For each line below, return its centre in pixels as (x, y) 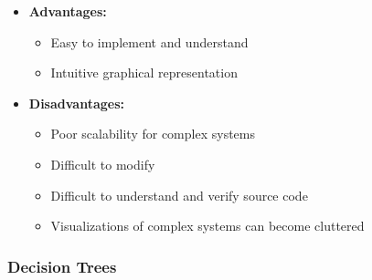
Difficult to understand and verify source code (179, 195)
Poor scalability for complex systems (153, 134)
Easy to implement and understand (149, 41)
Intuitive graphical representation (144, 73)
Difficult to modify (103, 164)
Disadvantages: (76, 103)
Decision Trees (62, 266)
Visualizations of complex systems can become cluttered (207, 226)
